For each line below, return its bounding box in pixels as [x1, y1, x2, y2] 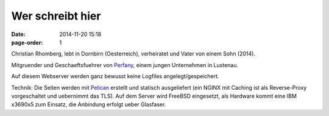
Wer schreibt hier [11, 9, 101, 23]
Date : [11, 31, 26, 38]
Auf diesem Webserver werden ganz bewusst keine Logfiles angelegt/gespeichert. [11, 73, 219, 80]
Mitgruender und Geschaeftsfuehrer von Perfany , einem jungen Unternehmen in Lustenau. [11, 61, 239, 68]
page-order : [11, 38, 43, 46]
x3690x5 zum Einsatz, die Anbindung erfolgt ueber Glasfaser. [11, 101, 166, 108]
